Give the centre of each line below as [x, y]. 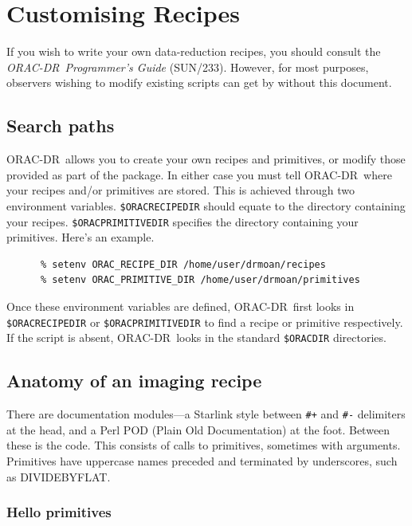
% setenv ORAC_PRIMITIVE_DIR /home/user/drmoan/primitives [200, 280]
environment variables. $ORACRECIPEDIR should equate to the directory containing [206, 205]
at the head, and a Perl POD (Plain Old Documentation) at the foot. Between [198, 429]
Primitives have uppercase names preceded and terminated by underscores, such [202, 460]
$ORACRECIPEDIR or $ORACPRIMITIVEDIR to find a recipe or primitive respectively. [205, 322]
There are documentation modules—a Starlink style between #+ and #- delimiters [206, 414]
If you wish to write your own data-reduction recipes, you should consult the [194, 51]
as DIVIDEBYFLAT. [59, 476]
